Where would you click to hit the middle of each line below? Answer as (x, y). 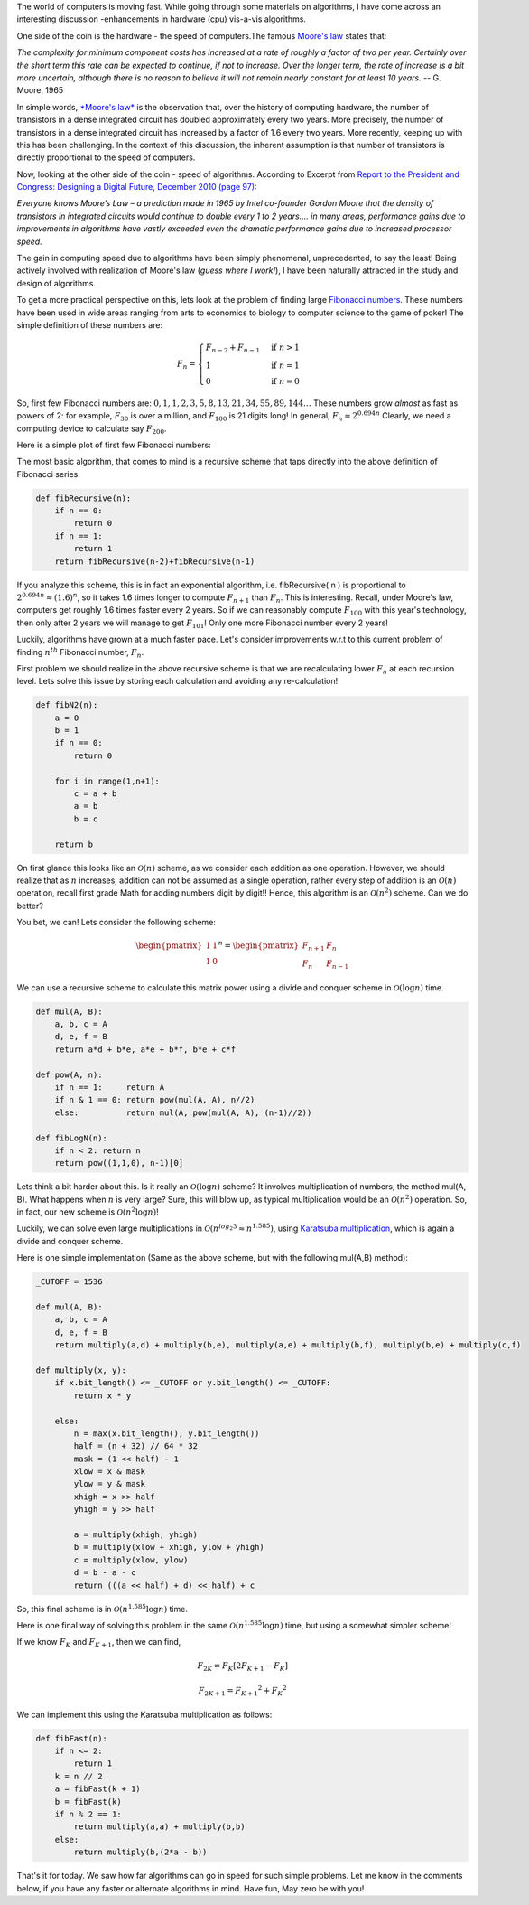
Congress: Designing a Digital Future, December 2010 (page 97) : (137, 187)
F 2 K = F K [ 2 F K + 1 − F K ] (243, 1666)
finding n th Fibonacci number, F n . (80, 652)
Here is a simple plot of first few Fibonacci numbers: (114, 445)
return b (74, 844)
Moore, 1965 (40, 90)
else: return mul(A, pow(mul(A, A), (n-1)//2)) (183, 1112)
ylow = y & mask (110, 1484)
